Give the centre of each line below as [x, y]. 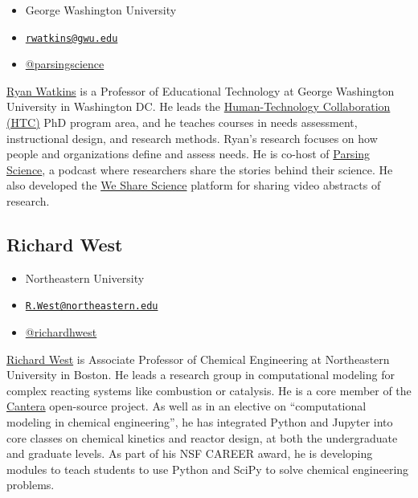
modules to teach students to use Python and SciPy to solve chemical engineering [208, 469]
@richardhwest [61, 332]
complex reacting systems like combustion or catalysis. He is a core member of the [209, 390]
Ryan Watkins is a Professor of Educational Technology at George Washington [201, 90]
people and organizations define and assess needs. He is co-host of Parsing [189, 154]
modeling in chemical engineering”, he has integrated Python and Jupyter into [200, 422]
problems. [31, 485]
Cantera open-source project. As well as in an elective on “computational [186, 406]
